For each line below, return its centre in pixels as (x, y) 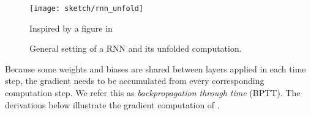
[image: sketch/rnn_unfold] (87, 9)
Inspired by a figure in (71, 28)
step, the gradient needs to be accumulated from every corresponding (135, 81)
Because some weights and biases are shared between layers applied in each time (155, 68)
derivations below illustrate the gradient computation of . (112, 104)
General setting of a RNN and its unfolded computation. (136, 48)
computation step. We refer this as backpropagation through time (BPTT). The (153, 93)
